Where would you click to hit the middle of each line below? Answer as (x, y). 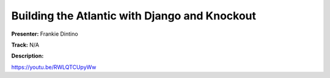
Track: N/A (25, 45)
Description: (28, 56)
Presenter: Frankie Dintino (45, 34)
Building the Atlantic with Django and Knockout (134, 16)
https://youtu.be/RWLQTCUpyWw (54, 67)
